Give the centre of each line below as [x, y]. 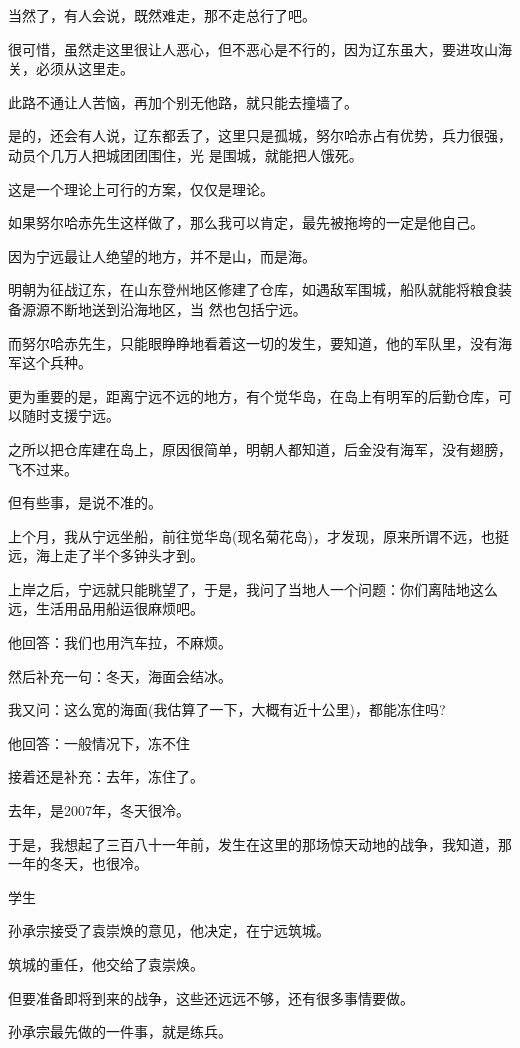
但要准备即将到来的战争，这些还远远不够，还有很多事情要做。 [211, 997]
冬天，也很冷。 [98, 863]
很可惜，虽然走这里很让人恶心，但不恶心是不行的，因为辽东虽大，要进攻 [246, 48]
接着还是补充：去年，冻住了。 [106, 776]
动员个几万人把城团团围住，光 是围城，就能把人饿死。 [185, 154]
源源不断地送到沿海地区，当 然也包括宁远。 [164, 308]
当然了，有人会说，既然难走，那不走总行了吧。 [162, 15]
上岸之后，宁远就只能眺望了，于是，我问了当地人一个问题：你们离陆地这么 [253, 588]
